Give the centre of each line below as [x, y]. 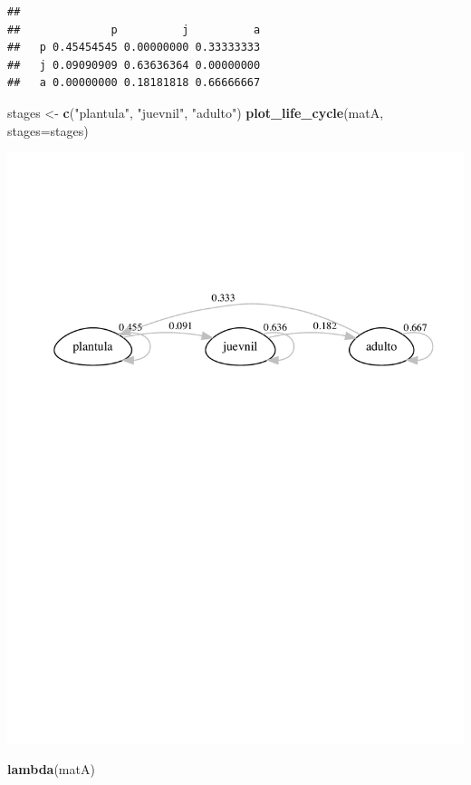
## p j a [134, 29]
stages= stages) [48, 130]
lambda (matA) [51, 769]
